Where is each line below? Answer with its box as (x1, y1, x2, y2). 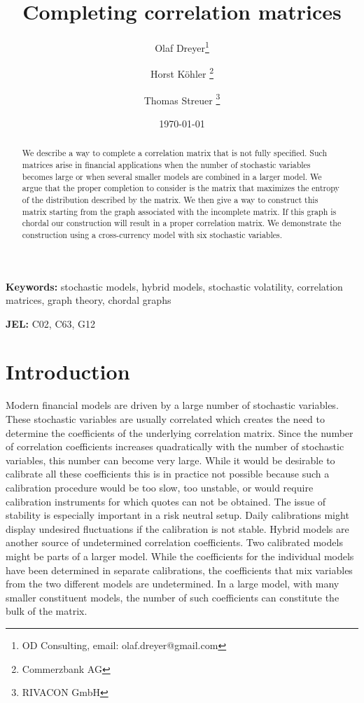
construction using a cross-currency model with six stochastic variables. (22, 228, 283, 240)
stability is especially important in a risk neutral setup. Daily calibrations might (6, 508, 349, 522)
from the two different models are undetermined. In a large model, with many (6, 576, 339, 591)
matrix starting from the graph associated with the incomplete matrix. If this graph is (22, 205, 337, 217)
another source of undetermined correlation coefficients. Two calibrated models (6, 535, 343, 550)
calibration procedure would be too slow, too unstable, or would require (6, 480, 314, 494)
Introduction (6, 357, 130, 386)
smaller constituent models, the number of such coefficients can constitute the (6, 590, 339, 604)
